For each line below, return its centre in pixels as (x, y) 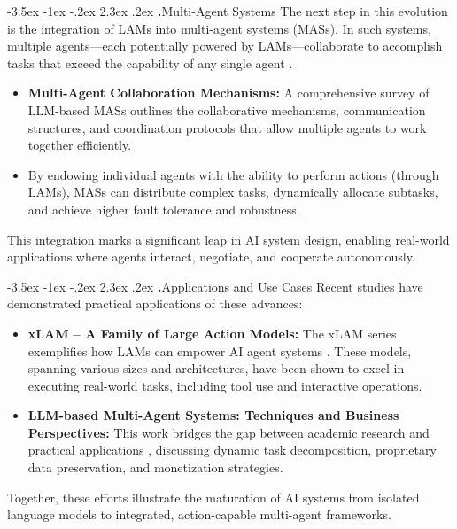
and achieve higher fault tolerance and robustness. (164, 209)
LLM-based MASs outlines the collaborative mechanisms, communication (227, 109)
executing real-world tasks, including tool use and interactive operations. (225, 385)
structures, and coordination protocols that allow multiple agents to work (227, 127)
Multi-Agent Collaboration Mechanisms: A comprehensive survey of (228, 93)
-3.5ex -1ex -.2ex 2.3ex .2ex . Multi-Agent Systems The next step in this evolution (228, 11)
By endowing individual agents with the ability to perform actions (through (233, 174)
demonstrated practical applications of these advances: (155, 303)
